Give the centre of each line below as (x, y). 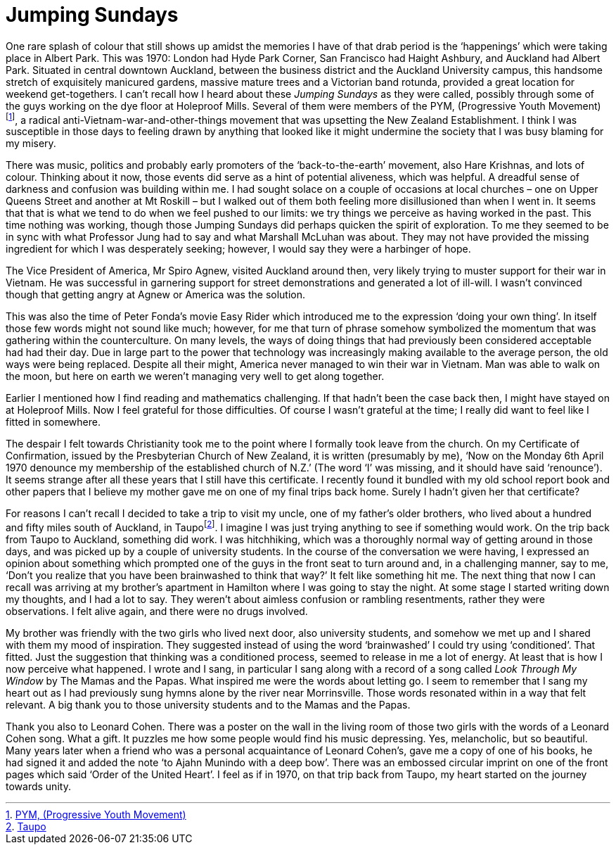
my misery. (31, 144)
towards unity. (38, 787)
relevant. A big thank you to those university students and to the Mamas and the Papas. (208, 705)
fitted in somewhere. (53, 422)
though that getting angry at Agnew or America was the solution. (156, 295)
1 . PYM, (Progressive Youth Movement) (96, 815)
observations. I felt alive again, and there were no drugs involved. (157, 611)
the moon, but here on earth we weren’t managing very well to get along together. (195, 376)
